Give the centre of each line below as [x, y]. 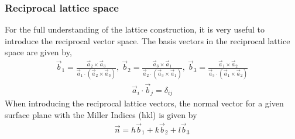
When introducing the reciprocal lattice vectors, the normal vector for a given [144, 103]
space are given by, [38, 52]
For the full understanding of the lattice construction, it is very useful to [135, 29]
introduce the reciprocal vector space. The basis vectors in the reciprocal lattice [147, 40]
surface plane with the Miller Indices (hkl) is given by [101, 114]
